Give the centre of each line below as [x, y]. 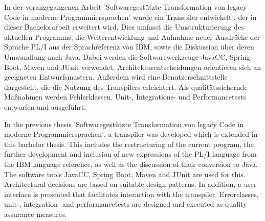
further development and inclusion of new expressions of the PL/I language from [130, 154]
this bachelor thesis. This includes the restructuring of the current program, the [129, 144]
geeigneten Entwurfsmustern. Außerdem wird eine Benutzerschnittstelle [116, 77]
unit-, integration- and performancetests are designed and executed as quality [126, 204]
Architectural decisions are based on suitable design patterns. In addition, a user [130, 184]
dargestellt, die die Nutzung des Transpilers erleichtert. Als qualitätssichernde [126, 87]
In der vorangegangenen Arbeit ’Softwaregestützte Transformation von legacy [126, 7]
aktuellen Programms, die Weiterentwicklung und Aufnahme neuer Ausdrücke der [132, 36]
